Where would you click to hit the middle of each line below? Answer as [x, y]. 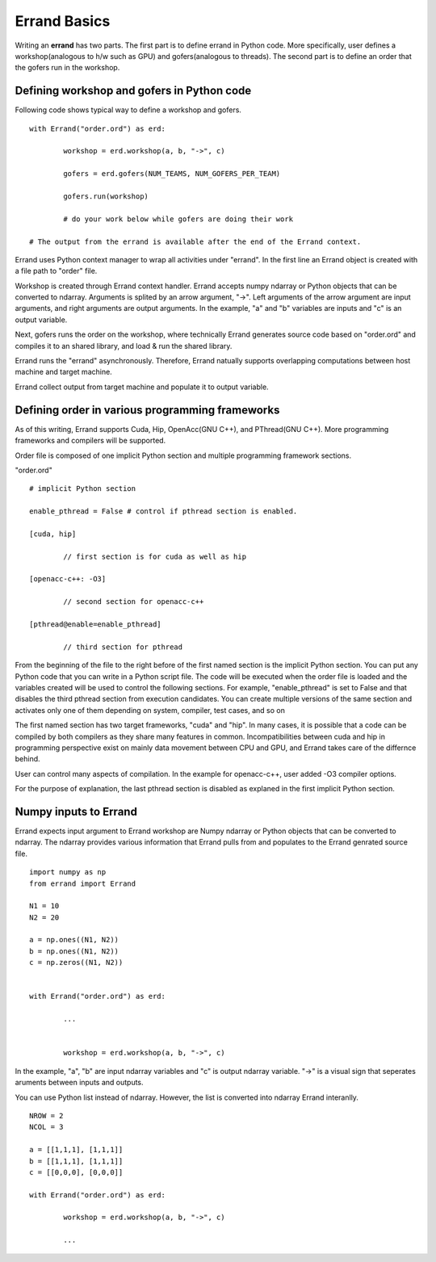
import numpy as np [68, 872]
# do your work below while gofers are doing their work [178, 219]
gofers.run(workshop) [106, 196]
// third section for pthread [123, 647]
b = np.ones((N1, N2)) [74, 951]
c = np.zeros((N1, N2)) [76, 962]
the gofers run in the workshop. [67, 68]
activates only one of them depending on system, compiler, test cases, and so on [150, 710]
